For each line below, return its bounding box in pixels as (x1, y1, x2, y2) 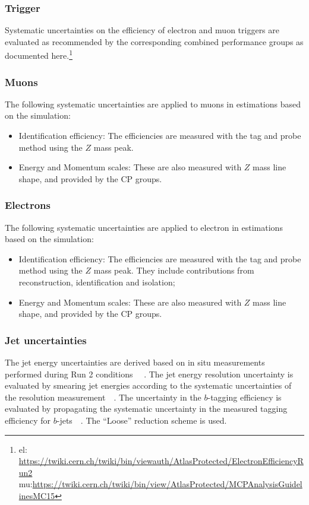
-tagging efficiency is (207, 390, 282, 403)
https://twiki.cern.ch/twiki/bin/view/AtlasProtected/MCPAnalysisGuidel (32, 478, 302, 490)
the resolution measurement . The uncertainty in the (5, 390, 201, 403)
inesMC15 (18, 489, 55, 501)
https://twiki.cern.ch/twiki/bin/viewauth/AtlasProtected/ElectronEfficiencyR (18, 455, 304, 467)
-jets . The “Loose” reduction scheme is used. (56, 414, 227, 426)
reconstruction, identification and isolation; (18, 276, 175, 288)
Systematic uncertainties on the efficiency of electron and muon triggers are (5, 24, 279, 36)
